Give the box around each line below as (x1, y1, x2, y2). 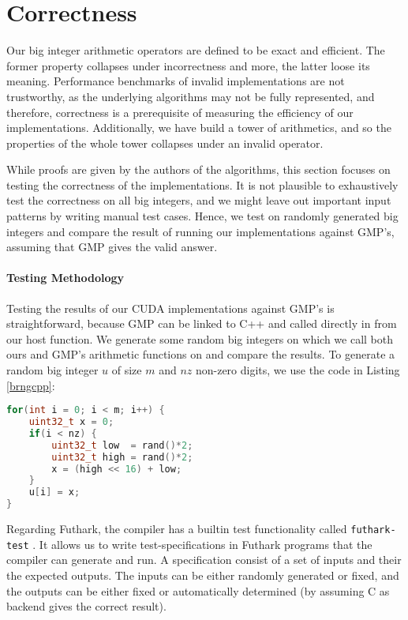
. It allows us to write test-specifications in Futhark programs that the (32, 535, 372, 552)
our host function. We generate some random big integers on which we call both (6, 330, 393, 347)
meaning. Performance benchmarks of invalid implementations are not (6, 73, 345, 89)
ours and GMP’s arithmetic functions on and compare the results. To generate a (6, 346, 395, 363)
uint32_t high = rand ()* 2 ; (51, 451, 193, 463)
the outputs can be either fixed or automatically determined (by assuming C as (6, 582, 390, 599)
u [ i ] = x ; (28, 487, 80, 498)
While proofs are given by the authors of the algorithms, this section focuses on (6, 161, 391, 178)
